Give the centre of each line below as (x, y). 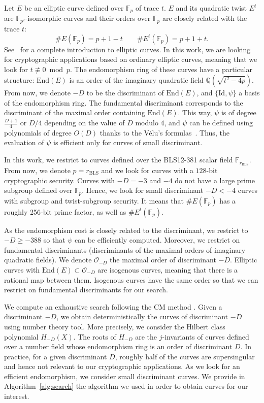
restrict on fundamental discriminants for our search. (86, 290)
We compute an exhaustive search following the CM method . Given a (113, 306)
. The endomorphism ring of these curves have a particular (161, 69)
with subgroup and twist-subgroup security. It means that (94, 200)
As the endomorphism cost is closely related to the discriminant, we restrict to (126, 230)
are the (146, 336)
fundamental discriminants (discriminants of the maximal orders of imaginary (125, 249)
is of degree (239, 112)
